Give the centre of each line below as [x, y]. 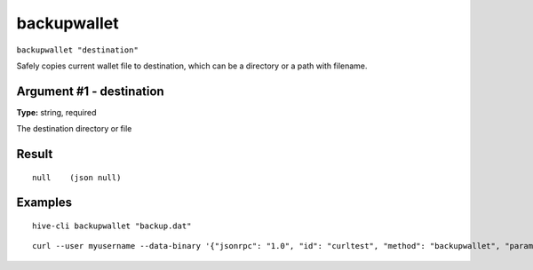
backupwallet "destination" [78, 50]
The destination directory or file [74, 129]
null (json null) [77, 177]
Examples [44, 203]
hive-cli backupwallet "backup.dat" [112, 226]
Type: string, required [56, 112]
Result [35, 154]
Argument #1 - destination [90, 91]
